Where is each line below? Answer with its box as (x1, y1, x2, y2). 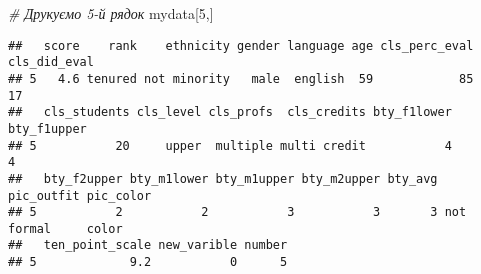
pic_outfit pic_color (8, 188, 152, 203)
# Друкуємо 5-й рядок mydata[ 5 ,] (8, 3, 214, 23)
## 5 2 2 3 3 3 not (8, 205, 467, 220)
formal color (8, 221, 123, 236)
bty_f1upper (8, 121, 87, 136)
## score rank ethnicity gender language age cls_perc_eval (8, 38, 474, 53)
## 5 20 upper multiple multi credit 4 (8, 138, 452, 153)
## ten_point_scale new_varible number (8, 238, 288, 253)
